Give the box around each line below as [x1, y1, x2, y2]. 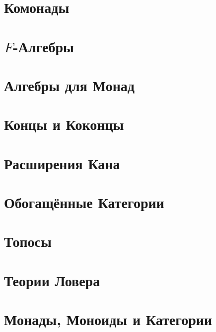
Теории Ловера [4, 270, 100, 290]
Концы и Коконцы [4, 114, 124, 134]
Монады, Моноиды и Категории [4, 309, 213, 330]
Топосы [4, 231, 52, 251]
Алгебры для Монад [4, 75, 135, 95]
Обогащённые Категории [4, 192, 164, 213]
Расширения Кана [4, 153, 120, 173]
